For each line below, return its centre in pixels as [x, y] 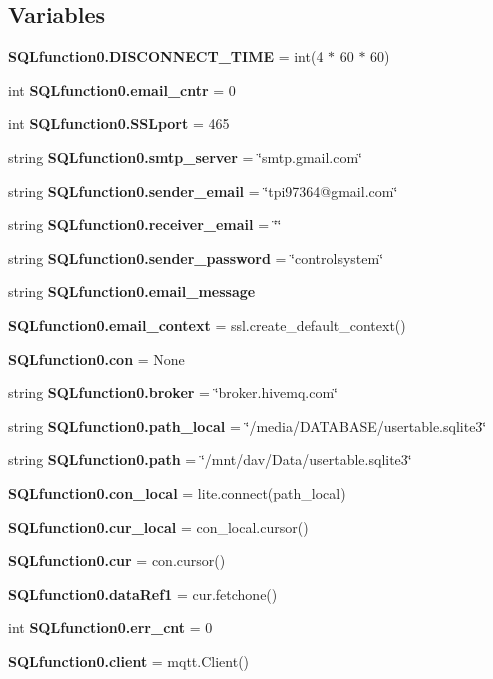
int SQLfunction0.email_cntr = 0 [122, 89]
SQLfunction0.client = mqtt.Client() [129, 660]
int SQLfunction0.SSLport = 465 [119, 123]
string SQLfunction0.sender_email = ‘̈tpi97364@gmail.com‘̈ [203, 190]
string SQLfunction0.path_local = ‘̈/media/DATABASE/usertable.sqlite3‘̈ [247, 425]
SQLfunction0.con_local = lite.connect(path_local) [177, 492]
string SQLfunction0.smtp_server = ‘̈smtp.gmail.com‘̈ [185, 156]
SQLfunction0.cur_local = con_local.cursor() [158, 526]
